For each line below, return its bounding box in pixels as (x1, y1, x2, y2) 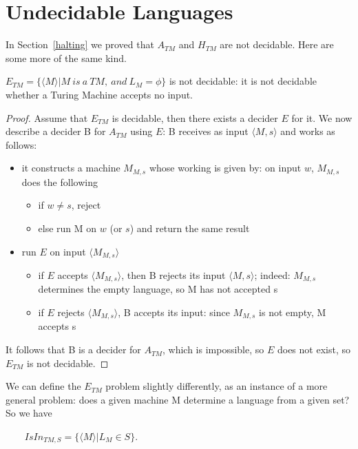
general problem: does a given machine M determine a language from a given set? (6, 392, 350, 406)
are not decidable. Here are (220, 37, 334, 52)
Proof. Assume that (6, 110, 88, 125)
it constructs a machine (21, 160, 120, 175)
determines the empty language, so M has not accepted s (38, 282, 278, 296)
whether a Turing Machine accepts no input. (6, 87, 193, 101)
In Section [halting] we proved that (6, 37, 154, 52)
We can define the (6, 379, 81, 393)
